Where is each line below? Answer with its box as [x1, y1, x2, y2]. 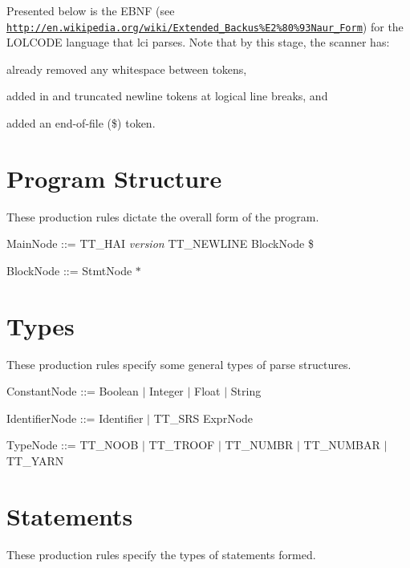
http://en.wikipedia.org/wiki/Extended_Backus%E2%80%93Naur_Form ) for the [6, 18, 404, 34]
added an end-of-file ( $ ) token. [6, 115, 156, 132]
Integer [149, 383, 184, 400]
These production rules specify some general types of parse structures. [6, 355, 351, 372]
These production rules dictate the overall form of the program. [6, 208, 319, 225]
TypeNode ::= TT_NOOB [6, 436, 139, 453]
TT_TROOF [148, 436, 215, 453]
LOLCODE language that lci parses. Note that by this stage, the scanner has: [6, 34, 390, 51]
